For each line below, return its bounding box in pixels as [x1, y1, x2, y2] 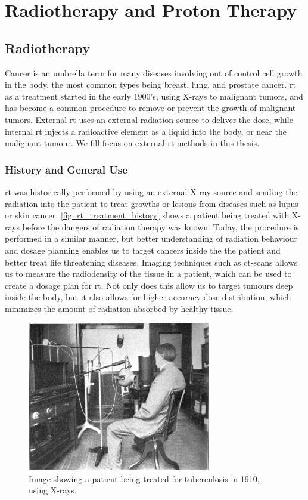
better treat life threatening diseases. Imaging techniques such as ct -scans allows [5, 255, 298, 268]
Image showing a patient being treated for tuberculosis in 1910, [29, 472, 260, 484]
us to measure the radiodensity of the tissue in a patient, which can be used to [5, 267, 292, 280]
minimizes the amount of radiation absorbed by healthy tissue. [5, 302, 234, 314]
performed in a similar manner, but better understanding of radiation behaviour [5, 232, 297, 245]
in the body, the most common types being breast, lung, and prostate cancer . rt [5, 78, 296, 91]
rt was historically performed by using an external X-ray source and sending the [5, 185, 297, 197]
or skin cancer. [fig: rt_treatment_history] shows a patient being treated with [5, 209, 290, 221]
